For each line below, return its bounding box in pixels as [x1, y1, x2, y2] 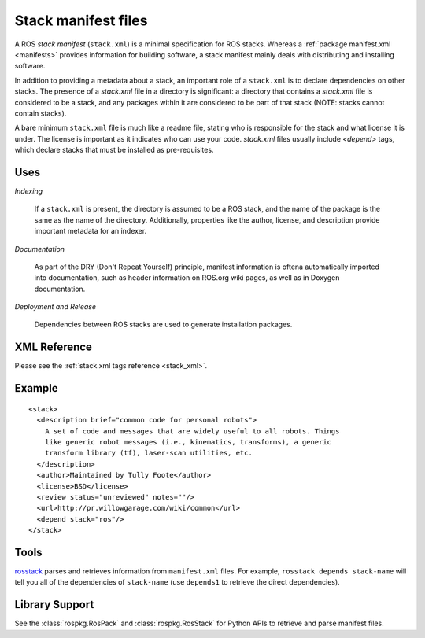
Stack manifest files [14, 12, 148, 29]
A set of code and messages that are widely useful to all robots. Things [44, 426, 340, 436]
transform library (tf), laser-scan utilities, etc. [44, 448, 253, 458]
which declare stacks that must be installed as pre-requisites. [14, 146, 214, 155]
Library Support [14, 598, 94, 611]
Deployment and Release [14, 302, 96, 312]
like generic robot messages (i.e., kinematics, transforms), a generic [44, 437, 332, 446]
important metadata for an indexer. [34, 227, 147, 236]
